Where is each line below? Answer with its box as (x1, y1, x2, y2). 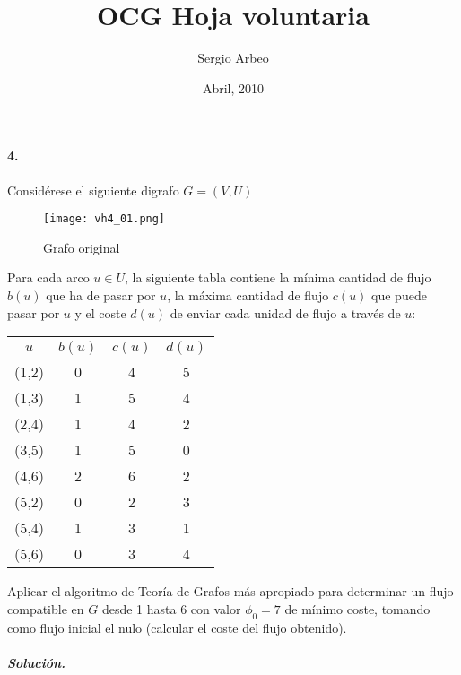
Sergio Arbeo (197, 48, 269, 67)
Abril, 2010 (202, 78, 265, 97)
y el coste (74, 303, 126, 322)
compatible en (7, 599, 84, 618)
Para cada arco (7, 268, 90, 287)
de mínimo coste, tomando (284, 599, 431, 618)
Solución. (7, 653, 66, 671)
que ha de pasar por (46, 285, 156, 304)
